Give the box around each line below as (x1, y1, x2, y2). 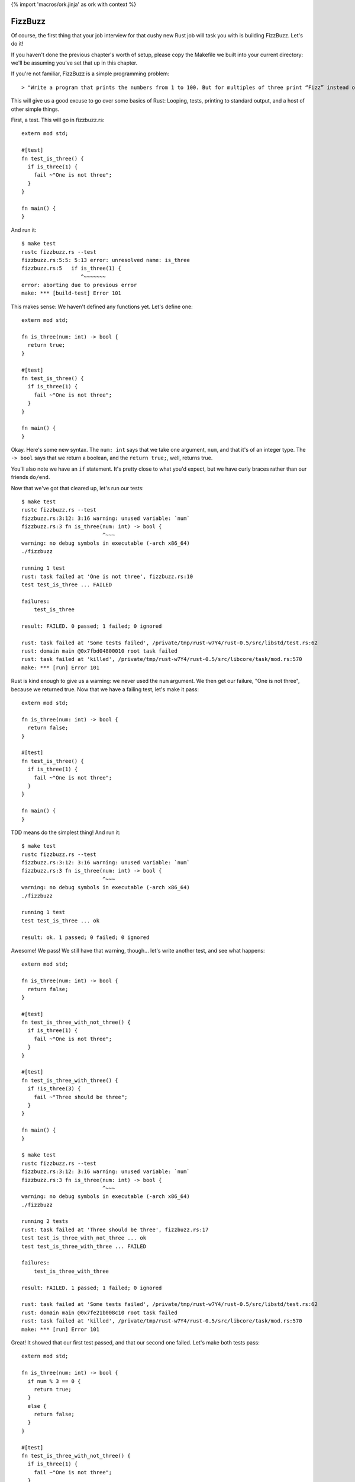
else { (27, 1403, 47, 1409)
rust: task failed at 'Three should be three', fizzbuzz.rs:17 (21, 1226, 209, 1233)
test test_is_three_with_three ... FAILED (21, 1243, 147, 1250)
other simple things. (11, 106, 60, 113)
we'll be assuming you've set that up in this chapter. (11, 59, 138, 66)
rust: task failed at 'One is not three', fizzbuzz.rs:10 (21, 573, 193, 580)
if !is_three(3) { (27, 1085, 81, 1092)
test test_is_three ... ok (21, 917, 100, 924)
